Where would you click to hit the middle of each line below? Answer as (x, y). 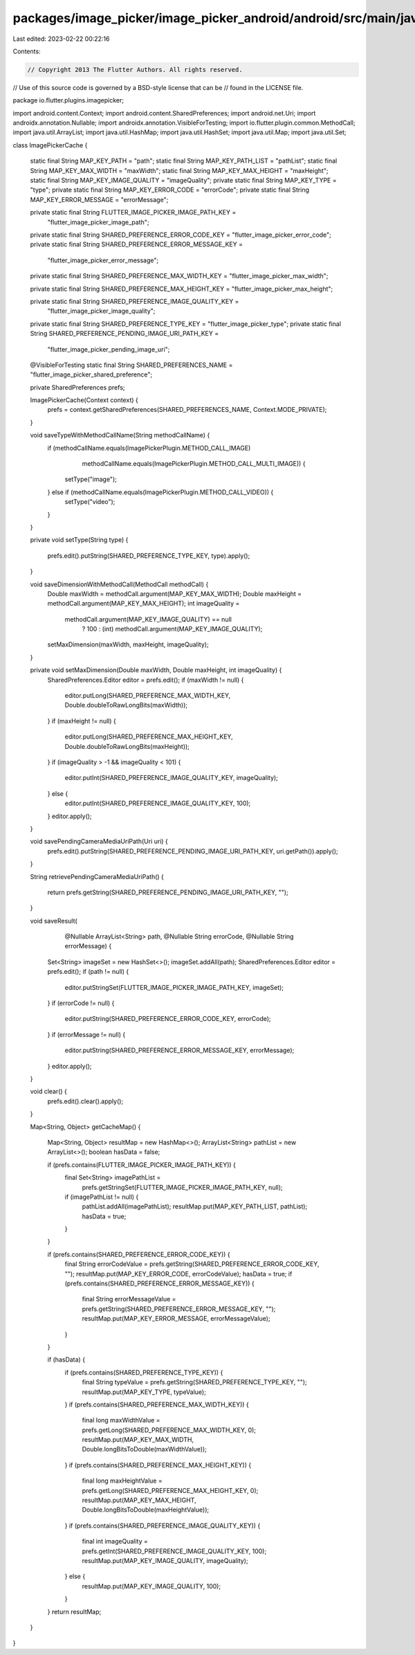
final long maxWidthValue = (121, 1420)
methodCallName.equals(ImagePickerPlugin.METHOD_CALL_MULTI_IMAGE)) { (194, 464)
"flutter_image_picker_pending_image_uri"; (109, 349)
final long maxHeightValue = (122, 1481)
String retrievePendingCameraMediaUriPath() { (97, 876)
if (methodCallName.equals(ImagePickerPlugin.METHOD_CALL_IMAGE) (149, 448)
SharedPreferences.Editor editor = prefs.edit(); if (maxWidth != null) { (146, 680)
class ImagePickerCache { (50, 145)
